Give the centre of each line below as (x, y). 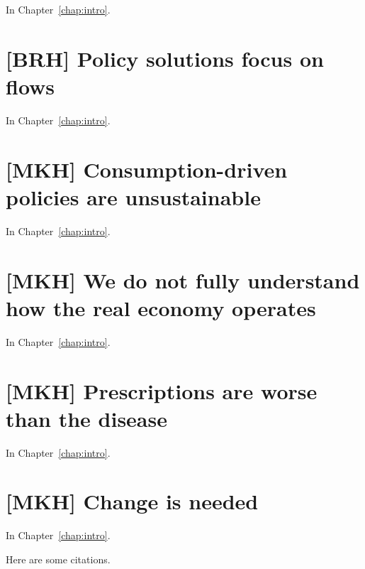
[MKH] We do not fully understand (183, 280)
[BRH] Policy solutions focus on (165, 58)
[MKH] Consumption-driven (147, 169)
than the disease (86, 418)
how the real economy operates (161, 307)
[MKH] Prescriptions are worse (162, 390)
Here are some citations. (58, 559)
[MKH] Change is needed (132, 501)
